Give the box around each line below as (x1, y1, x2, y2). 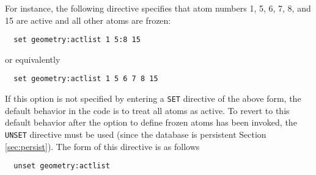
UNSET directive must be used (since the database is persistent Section (5, 127, 266, 140)
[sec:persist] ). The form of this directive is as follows (5, 140, 200, 152)
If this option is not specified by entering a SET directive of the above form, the (5, 92, 301, 105)
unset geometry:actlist (13, 162, 110, 171)
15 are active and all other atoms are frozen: (5, 13, 171, 26)
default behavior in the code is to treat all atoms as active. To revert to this (5, 104, 290, 116)
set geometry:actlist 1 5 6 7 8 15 (13, 74, 158, 84)
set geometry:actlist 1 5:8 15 (13, 35, 141, 45)
